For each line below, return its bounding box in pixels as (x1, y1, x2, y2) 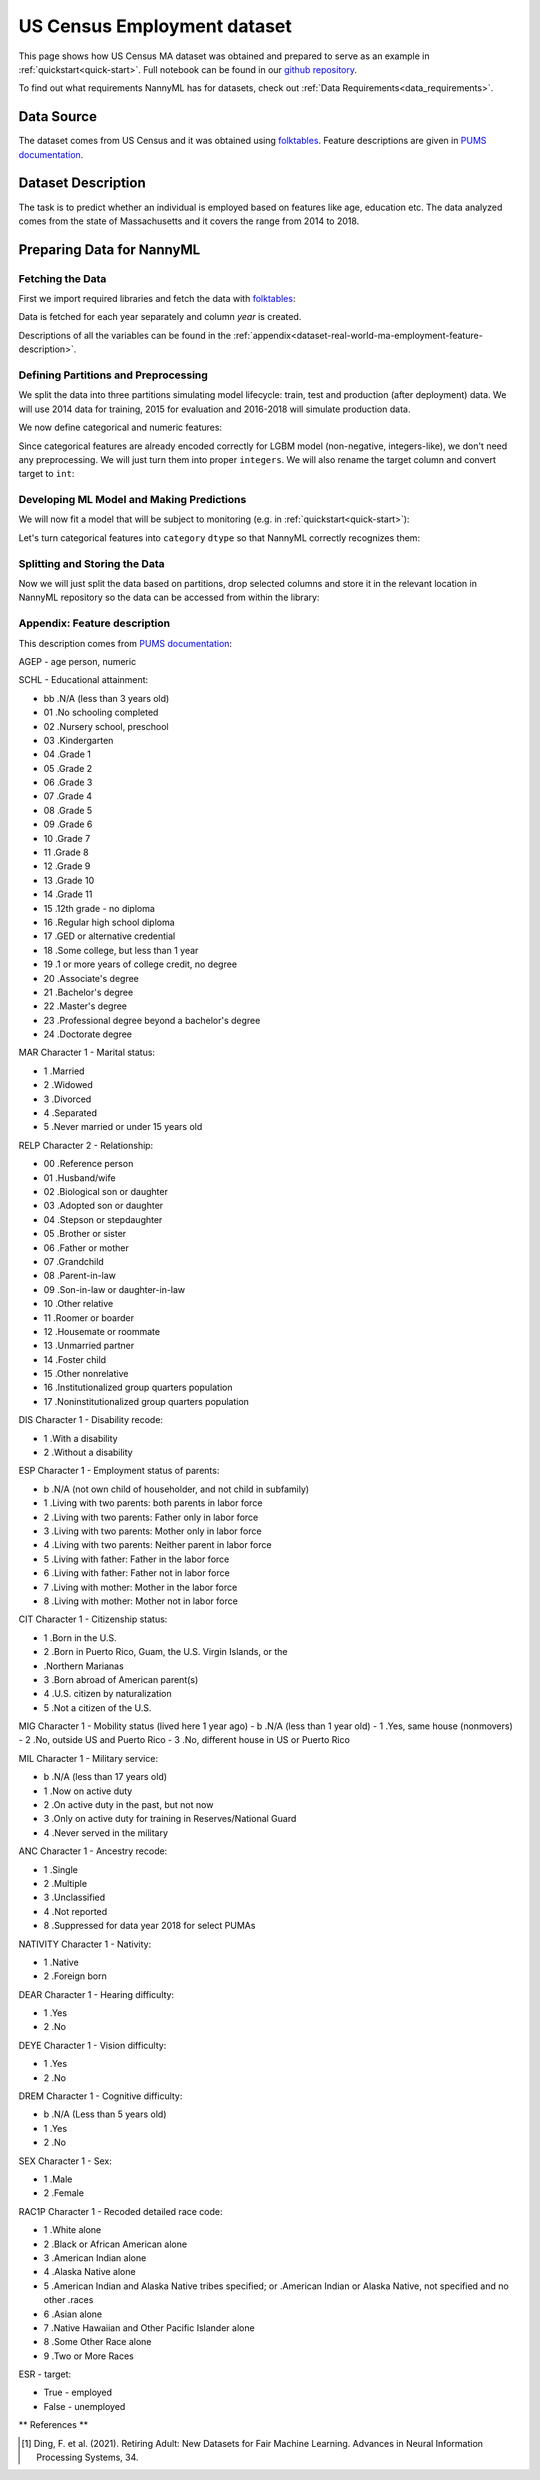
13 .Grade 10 (43, 874, 95, 886)
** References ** (18, 2419, 89, 2431)
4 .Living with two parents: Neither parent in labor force (43, 1539, 272, 1551)
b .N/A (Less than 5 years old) (43, 2108, 167, 2120)
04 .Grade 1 (43, 748, 92, 760)
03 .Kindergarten (43, 734, 114, 746)
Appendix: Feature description (18, 616, 170, 630)
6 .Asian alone (43, 2308, 103, 2320)
